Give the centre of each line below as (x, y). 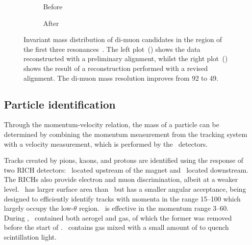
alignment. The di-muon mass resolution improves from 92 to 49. (121, 78)
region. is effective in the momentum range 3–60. (154, 208)
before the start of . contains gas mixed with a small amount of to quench (116, 227)
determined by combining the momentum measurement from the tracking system (126, 134)
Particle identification (60, 104)
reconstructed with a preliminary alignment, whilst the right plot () (126, 58)
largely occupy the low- (39, 208)
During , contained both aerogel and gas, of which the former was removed (118, 217)
